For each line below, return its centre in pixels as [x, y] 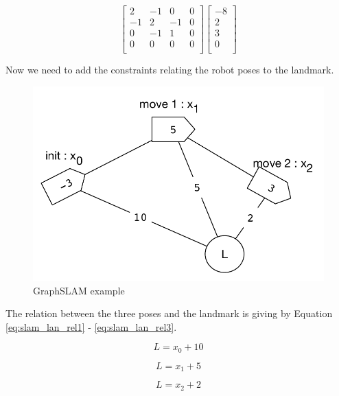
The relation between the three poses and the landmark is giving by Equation [169, 313]
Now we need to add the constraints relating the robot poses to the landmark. [170, 70]
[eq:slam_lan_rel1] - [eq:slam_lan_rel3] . [91, 326]
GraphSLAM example [79, 290]
